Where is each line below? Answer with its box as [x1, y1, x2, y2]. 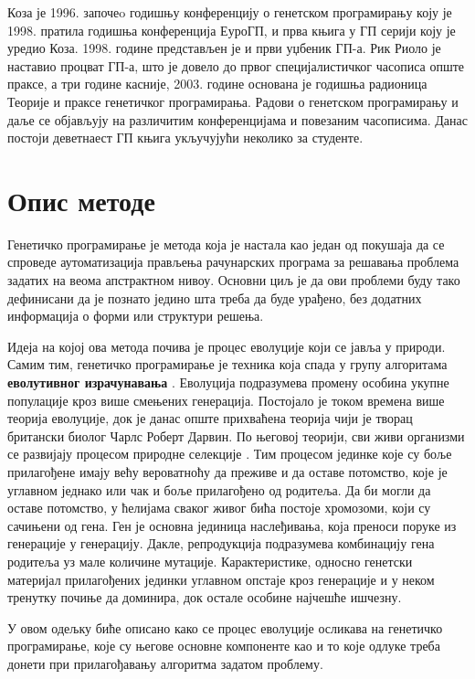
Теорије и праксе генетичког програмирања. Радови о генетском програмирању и [7, 91, 459, 111]
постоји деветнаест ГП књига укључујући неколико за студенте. [7, 128, 364, 147]
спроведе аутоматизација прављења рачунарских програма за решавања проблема [7, 252, 459, 271]
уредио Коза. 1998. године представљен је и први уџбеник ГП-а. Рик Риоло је [7, 38, 441, 58]
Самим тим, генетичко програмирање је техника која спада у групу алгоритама [7, 355, 448, 374]
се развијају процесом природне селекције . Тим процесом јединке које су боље [7, 444, 452, 463]
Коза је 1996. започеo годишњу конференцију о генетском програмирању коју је [7, 3, 452, 21]
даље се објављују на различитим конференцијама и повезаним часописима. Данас [7, 110, 468, 129]
